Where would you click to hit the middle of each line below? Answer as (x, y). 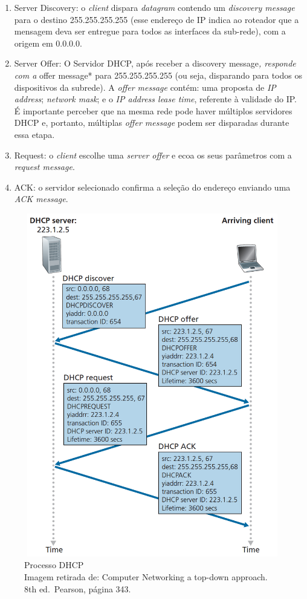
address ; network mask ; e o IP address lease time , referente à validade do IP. (155, 99)
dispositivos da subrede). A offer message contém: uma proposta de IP (145, 87)
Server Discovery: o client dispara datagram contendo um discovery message (154, 7)
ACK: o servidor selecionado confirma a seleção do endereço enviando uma (152, 187)
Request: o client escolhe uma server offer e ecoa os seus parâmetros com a (153, 155)
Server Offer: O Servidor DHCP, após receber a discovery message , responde (155, 63)
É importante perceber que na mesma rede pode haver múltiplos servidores (153, 110)
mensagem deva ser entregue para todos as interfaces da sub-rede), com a (150, 31)
